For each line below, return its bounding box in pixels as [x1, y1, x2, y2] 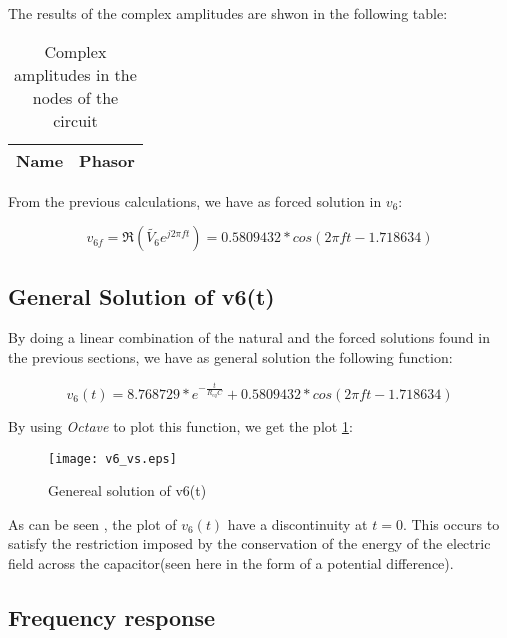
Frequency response [8, 602, 216, 633]
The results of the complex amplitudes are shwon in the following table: [8, 3, 448, 23]
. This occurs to [402, 513, 500, 534]
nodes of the [32, 85, 119, 109]
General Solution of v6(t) [8, 280, 275, 311]
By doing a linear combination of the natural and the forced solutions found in [8, 327, 490, 348]
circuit [53, 108, 98, 132]
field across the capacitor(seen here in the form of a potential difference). [8, 553, 454, 574]
